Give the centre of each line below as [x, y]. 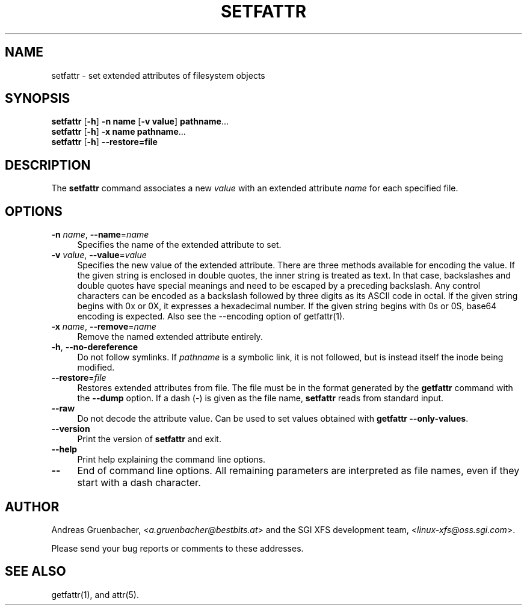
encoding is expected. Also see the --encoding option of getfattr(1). [211, 316]
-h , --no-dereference [95, 347]
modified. [96, 368]
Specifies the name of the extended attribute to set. [179, 245]
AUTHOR [32, 507]
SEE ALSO [35, 571]
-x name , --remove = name [104, 327]
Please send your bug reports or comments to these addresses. [177, 548]
